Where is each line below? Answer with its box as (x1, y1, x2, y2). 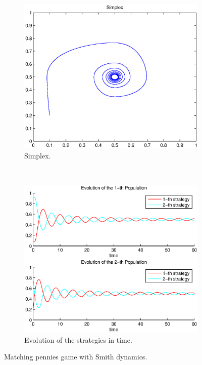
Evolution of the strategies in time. (24, 334, 132, 345)
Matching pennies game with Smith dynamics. (4, 351, 147, 362)
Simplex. (24, 150, 51, 160)
